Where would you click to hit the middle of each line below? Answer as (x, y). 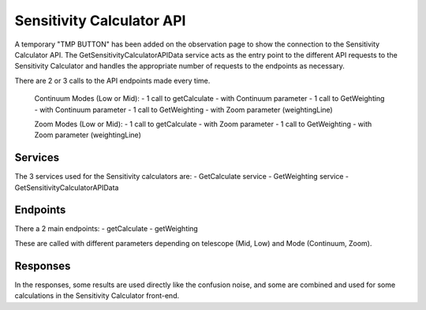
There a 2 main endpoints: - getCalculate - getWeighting (106, 229)
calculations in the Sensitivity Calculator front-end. (97, 296)
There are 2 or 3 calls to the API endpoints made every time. (112, 80)
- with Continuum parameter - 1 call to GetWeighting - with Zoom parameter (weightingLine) (183, 110)
